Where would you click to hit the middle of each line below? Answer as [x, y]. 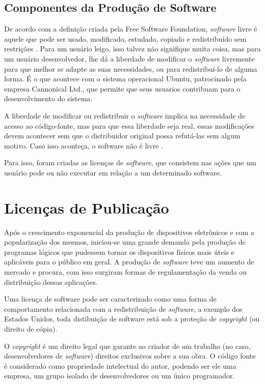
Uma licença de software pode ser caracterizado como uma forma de [110, 299]
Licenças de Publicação [87, 207]
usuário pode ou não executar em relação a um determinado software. [113, 172]
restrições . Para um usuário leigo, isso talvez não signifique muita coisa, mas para [132, 49]
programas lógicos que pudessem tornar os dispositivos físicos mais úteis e [119, 252]
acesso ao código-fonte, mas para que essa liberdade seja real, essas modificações [129, 125]
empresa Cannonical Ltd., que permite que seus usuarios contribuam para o [122, 88]
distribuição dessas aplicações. [51, 282]
